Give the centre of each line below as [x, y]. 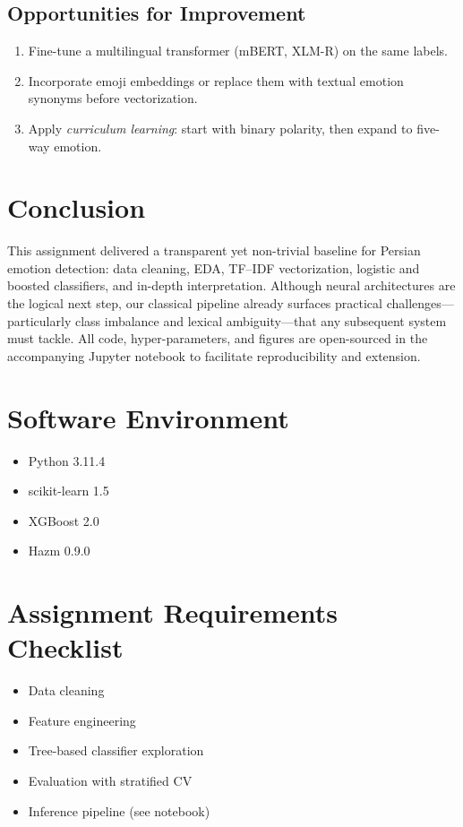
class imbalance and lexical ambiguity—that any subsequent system [261, 320]
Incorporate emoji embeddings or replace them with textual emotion [216, 80]
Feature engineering [82, 720]
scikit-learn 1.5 [69, 491]
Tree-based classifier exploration [116, 750]
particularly [39, 320]
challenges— [420, 303]
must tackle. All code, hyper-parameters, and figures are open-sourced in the [218, 338]
